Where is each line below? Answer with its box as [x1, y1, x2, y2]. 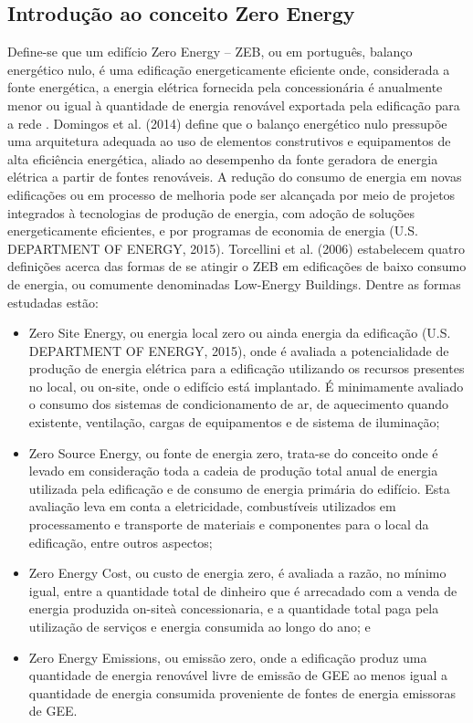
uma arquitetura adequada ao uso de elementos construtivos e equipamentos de [7, 131, 451, 151]
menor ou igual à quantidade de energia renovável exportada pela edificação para [7, 95, 460, 114]
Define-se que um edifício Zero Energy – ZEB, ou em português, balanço [7, 42, 413, 61]
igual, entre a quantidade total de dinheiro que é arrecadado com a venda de [28, 581, 457, 600]
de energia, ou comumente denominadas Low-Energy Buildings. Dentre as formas [7, 274, 461, 293]
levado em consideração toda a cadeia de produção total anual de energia [28, 461, 438, 480]
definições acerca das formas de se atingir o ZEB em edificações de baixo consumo [7, 257, 467, 276]
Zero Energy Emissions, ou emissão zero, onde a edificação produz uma [28, 647, 427, 666]
